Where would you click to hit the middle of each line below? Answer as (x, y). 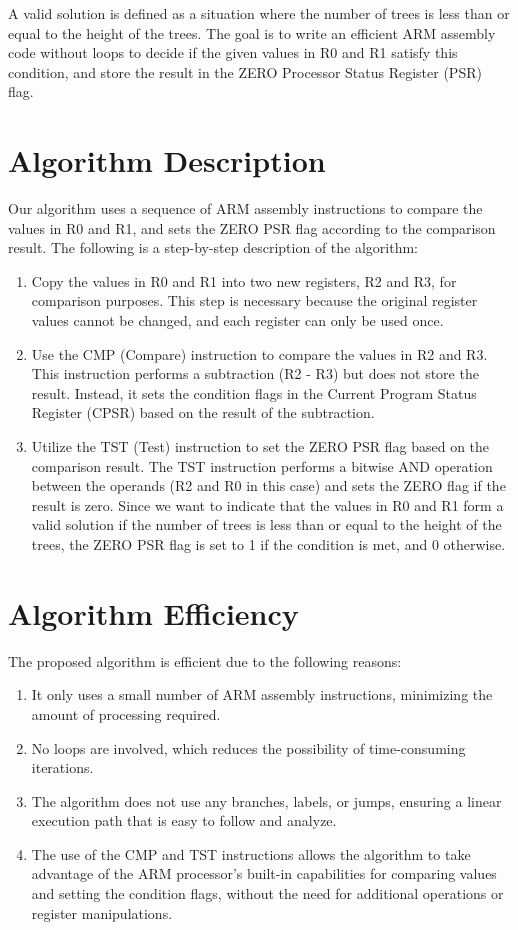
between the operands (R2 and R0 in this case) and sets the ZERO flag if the (268, 485)
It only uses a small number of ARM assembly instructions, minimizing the (262, 694)
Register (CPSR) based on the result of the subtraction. (203, 412)
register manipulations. (102, 912)
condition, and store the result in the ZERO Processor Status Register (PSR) (245, 71)
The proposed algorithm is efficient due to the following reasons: (205, 660)
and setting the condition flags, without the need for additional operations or (267, 893)
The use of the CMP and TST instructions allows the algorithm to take (251, 853)
